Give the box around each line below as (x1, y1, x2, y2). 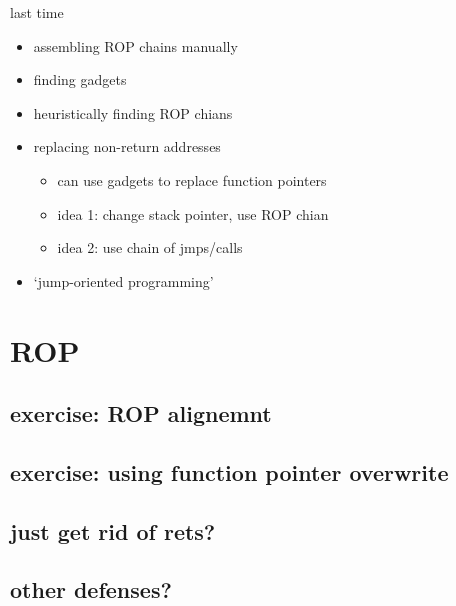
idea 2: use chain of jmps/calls (57, 237, 243, 258)
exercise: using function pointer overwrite (10, 456, 449, 487)
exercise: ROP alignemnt (10, 398, 272, 429)
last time (10, 2, 64, 22)
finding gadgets (33, 69, 127, 90)
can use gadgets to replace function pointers (57, 169, 327, 190)
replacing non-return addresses (33, 136, 221, 157)
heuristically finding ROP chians (33, 102, 233, 123)
